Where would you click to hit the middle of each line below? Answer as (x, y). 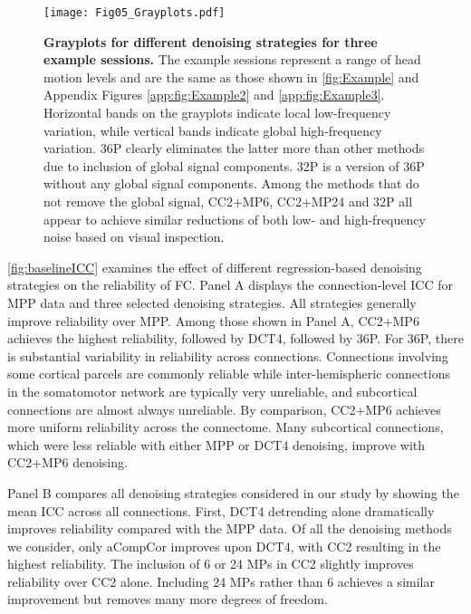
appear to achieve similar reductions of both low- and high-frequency (235, 219)
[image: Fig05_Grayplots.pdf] (135, 13)
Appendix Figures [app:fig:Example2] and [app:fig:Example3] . (214, 95)
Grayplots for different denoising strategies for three (211, 41)
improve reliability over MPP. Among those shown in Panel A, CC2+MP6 (213, 320)
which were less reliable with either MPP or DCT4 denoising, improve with (216, 444)
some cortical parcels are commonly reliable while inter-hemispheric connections (229, 374)
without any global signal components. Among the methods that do (231, 183)
